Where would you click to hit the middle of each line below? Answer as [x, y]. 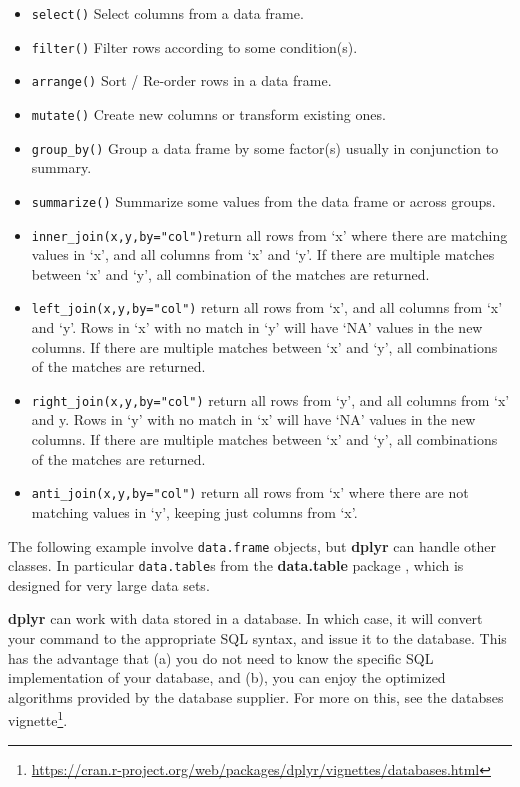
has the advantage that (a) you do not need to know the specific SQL [221, 657]
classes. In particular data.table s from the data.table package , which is [236, 565]
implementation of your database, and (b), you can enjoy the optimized [227, 677]
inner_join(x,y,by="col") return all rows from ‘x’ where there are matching [269, 234]
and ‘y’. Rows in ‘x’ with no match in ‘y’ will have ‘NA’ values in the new [257, 327]
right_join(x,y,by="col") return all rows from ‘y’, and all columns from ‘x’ [270, 399]
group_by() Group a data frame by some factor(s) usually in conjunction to [265, 147]
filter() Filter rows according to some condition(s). [194, 46]
